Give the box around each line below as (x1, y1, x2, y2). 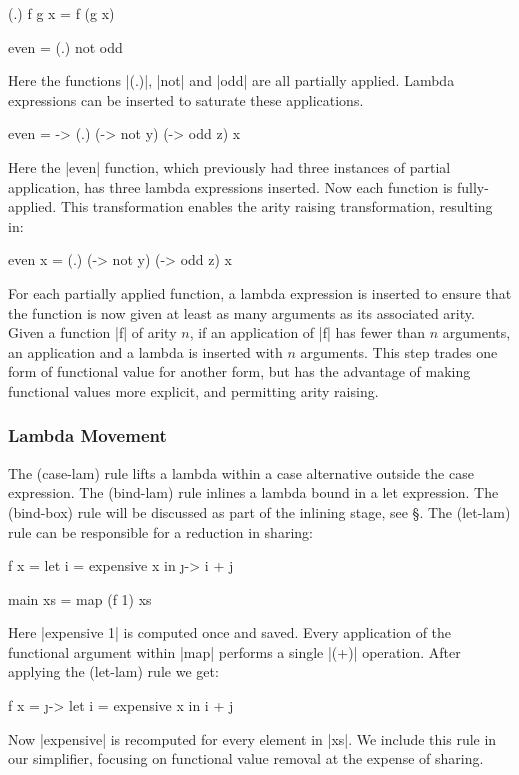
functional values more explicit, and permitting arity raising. (8, 380, 379, 401)
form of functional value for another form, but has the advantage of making (8, 361, 471, 382)
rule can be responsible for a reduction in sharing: (8, 521, 313, 542)
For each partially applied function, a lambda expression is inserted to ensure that (8, 282, 512, 303)
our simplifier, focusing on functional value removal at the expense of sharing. (8, 748, 484, 769)
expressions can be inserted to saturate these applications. (8, 89, 364, 110)
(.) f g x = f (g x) (8, 3, 115, 23)
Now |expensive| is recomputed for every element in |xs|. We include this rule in (8, 728, 497, 749)
